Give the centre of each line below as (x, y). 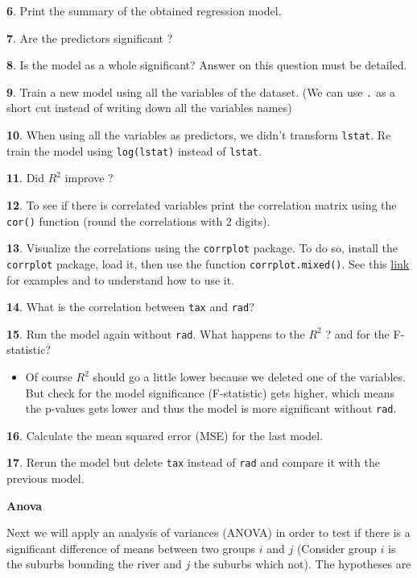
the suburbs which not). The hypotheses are (302, 564)
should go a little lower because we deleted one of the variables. (249, 376)
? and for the (357, 333)
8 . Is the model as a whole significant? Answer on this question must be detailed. (207, 65)
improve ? (89, 178)
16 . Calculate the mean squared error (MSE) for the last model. (165, 435)
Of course (49, 376)
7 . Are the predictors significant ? (90, 37)
